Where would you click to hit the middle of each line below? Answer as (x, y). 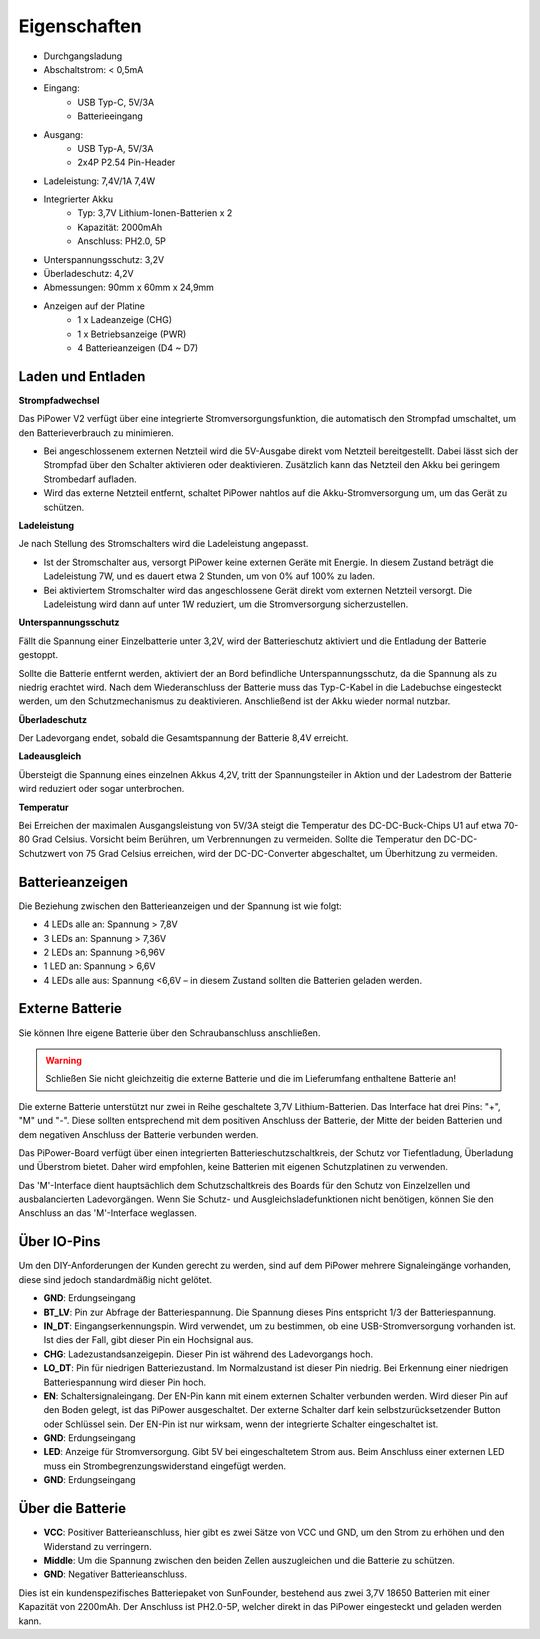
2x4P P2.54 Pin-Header (126, 162)
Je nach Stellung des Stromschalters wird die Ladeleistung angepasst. (163, 544)
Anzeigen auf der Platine (94, 306)
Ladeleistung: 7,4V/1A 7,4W (99, 181)
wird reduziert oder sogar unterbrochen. (101, 789)
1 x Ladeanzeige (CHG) (125, 320)
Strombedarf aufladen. (90, 479)
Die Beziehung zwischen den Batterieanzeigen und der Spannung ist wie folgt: (180, 906)
